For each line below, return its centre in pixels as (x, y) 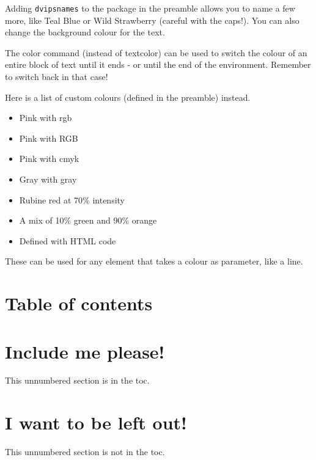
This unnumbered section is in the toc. (77, 380)
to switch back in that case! (57, 77)
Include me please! (85, 351)
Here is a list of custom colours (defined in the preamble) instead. (128, 97)
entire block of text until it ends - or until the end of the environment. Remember (158, 64)
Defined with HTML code (68, 240)
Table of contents (79, 303)
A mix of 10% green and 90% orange (88, 220)
